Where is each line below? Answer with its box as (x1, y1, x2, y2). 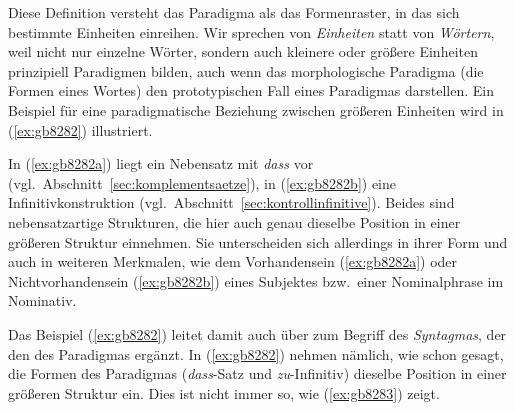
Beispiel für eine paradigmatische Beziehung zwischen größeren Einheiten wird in (8, 99, 504, 120)
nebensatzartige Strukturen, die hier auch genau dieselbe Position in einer (8, 211, 461, 232)
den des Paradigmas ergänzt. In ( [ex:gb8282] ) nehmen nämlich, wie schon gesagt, (8, 343, 504, 364)
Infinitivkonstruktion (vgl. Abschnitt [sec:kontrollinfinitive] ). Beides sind (8, 192, 455, 213)
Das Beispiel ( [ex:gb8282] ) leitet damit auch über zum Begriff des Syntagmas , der (8, 323, 507, 344)
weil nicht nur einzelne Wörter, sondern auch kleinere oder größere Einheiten (8, 41, 478, 62)
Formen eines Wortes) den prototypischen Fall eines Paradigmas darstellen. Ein (8, 80, 495, 101)
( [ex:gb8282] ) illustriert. (8, 119, 153, 140)
